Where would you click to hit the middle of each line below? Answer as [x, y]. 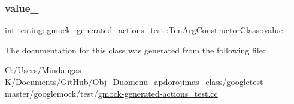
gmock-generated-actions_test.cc [158, 93]
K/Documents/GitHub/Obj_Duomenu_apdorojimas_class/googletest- [136, 81]
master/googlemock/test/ [51, 93]
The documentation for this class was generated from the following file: [135, 50]
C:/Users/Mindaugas [43, 70]
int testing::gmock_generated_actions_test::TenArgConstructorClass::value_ [147, 30]
